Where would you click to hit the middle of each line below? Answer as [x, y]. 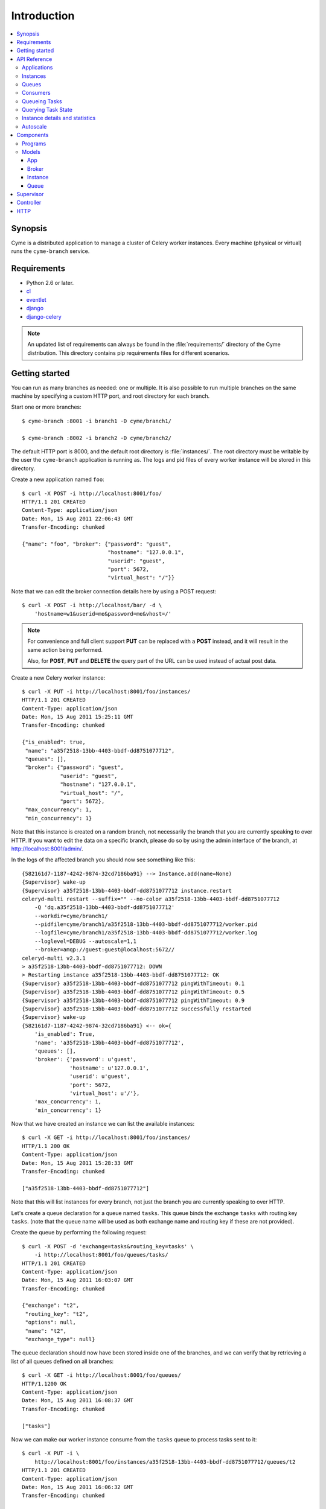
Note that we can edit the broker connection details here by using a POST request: [114, 591]
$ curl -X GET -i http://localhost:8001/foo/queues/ [101, 1375]
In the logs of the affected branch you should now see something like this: [103, 860]
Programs [34, 143]
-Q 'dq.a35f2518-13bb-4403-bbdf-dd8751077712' [104, 908]
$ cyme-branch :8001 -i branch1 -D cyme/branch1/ [97, 421]
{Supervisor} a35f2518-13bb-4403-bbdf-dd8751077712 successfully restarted [136, 1009]
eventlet [36, 299]
